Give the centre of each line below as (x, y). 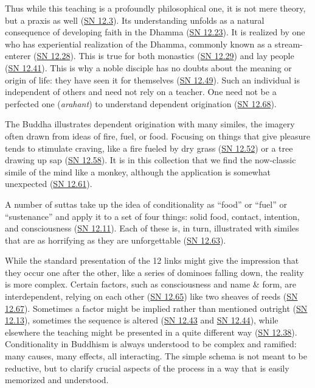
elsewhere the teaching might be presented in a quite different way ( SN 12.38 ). (151, 332)
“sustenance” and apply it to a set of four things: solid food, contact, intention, (152, 216)
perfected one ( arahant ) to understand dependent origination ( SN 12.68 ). (141, 103)
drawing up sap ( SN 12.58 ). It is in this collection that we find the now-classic (151, 160)
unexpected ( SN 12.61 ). (49, 184)
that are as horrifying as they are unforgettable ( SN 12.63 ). (116, 240)
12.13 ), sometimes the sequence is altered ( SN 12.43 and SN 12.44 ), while (142, 320)
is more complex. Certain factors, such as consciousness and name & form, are (151, 284)
